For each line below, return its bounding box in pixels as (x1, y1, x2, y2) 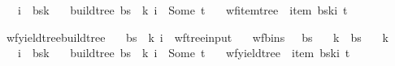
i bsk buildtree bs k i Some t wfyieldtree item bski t (17, 44, 350, 61)
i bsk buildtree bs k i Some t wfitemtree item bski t (17, 2, 348, 18)
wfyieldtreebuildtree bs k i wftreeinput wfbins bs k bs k (6, 28, 388, 45)
